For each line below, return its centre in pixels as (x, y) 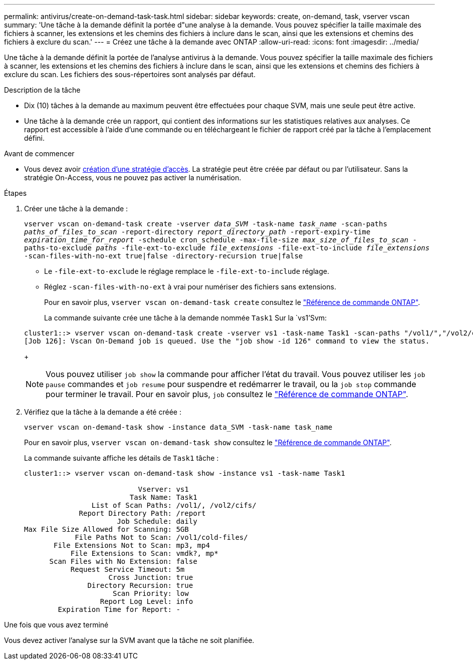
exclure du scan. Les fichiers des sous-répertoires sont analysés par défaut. (130, 74)
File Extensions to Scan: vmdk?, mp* (144, 553)
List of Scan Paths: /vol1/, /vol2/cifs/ (174, 505)
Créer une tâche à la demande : (76, 209)
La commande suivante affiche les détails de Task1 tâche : (122, 458)
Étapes (16, 193)
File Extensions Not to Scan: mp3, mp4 (132, 545)
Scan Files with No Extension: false (123, 561)
